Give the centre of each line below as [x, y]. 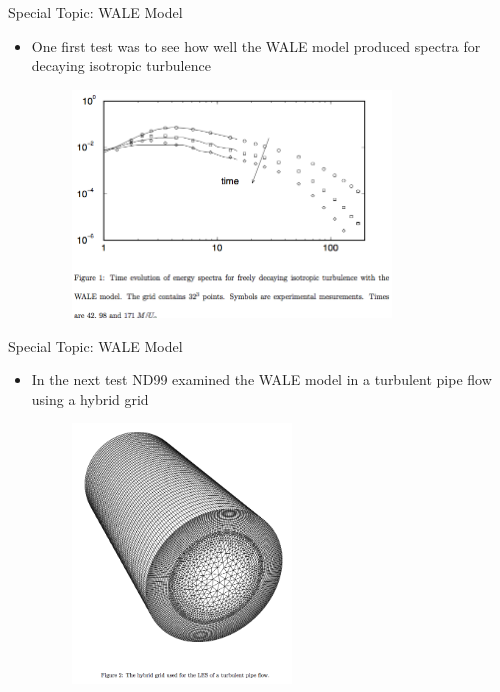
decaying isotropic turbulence [121, 65]
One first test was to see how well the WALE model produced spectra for [256, 45]
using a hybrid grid [90, 398]
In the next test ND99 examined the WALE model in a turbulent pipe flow [261, 379]
